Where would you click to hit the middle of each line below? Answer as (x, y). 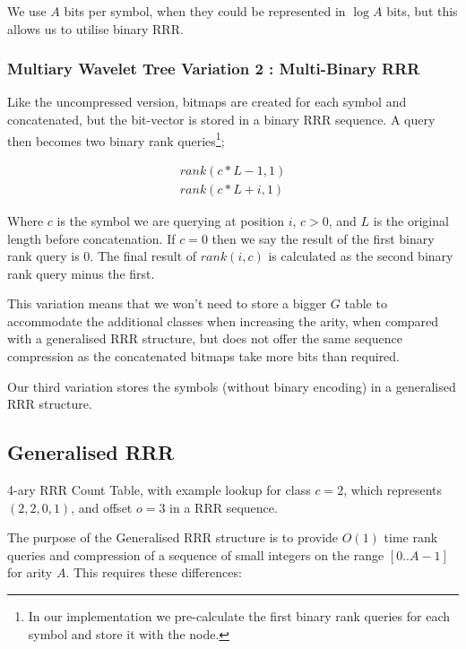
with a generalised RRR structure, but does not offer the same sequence (205, 338)
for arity (30, 572)
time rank (411, 537)
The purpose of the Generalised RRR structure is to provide (173, 537)
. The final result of (143, 256)
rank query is (43, 256)
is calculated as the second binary (361, 256)
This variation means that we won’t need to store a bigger (167, 303)
